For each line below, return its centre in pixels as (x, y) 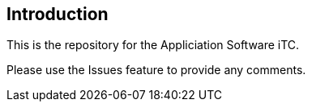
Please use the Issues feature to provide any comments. (156, 70)
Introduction (58, 14)
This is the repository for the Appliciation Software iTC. (153, 45)
